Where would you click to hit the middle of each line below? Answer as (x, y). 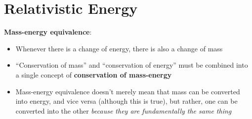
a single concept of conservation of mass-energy (94, 74)
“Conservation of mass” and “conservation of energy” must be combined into (132, 65)
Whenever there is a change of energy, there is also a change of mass (119, 48)
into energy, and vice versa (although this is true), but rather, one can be (126, 101)
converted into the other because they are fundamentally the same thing (124, 110)
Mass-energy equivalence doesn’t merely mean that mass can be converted (128, 91)
